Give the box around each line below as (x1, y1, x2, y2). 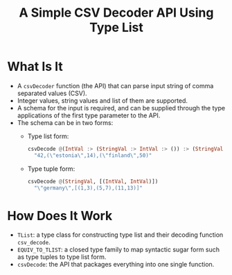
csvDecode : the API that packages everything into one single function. (17, 260, 215, 269)
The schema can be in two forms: (17, 118, 114, 126)
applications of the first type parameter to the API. (17, 111, 161, 119)
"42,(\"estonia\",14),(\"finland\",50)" (33, 151, 152, 159)
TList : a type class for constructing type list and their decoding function (17, 231, 224, 239)
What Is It (7, 59, 64, 74)
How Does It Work (7, 208, 113, 224)
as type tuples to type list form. (17, 253, 107, 261)
